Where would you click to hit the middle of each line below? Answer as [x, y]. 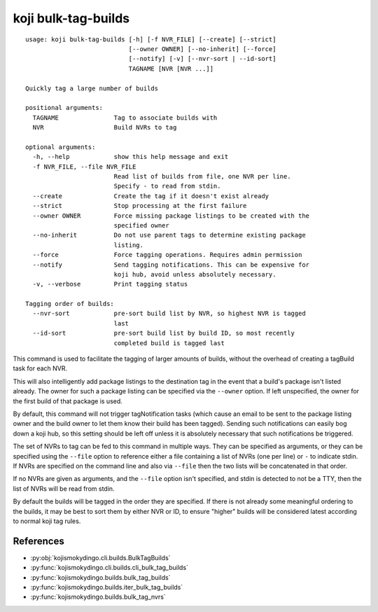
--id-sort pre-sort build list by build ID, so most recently [164, 333]
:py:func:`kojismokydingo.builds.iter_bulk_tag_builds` [107, 587]
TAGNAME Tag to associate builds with [125, 118]
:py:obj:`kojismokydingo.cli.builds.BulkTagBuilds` [100, 557]
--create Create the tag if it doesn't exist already [151, 196]
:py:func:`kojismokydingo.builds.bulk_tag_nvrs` [98, 597]
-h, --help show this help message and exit [131, 157]
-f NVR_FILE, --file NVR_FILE [84, 167]
